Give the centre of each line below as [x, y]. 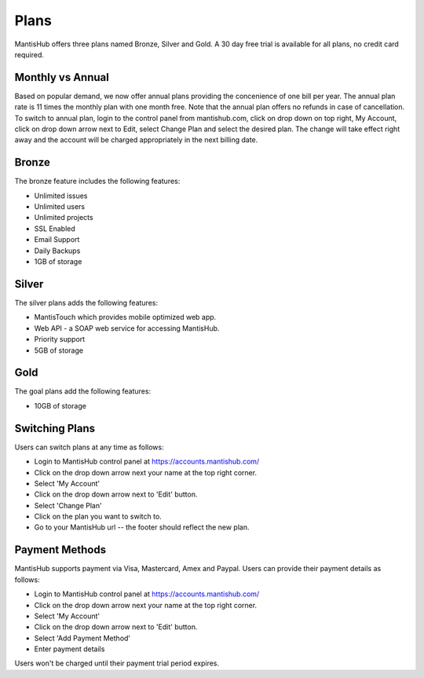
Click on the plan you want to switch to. [98, 517]
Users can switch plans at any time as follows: [89, 447]
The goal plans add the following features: [83, 391]
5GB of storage [59, 350]
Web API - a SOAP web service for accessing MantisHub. [127, 328]
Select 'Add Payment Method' [82, 638]
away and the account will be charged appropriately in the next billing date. [136, 140]
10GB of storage [60, 405]
